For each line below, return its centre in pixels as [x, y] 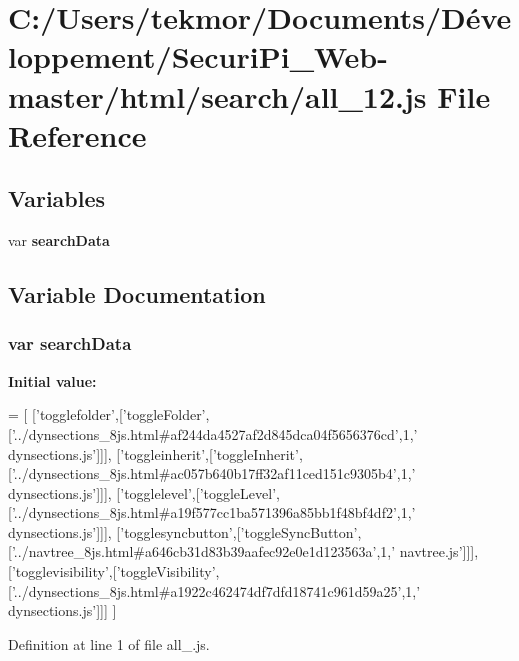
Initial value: [52, 380]
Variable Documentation [137, 294]
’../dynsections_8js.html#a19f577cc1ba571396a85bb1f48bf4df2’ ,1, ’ [213, 512]
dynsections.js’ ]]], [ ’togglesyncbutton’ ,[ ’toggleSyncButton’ [183, 531]
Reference [77, 134]
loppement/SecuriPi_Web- [198, 56]
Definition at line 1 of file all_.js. [109, 643]
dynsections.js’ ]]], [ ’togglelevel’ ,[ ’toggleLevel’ [142, 492]
